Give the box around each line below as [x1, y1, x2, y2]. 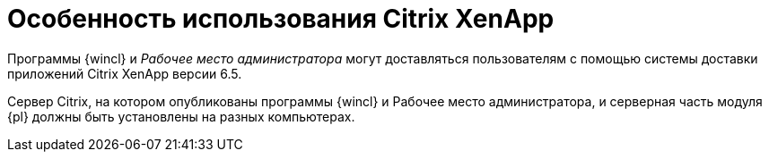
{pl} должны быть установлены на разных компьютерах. [7, 108, 355, 124]
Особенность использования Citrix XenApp [7, 4, 555, 34]
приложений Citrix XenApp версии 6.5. [7, 65, 242, 81]
